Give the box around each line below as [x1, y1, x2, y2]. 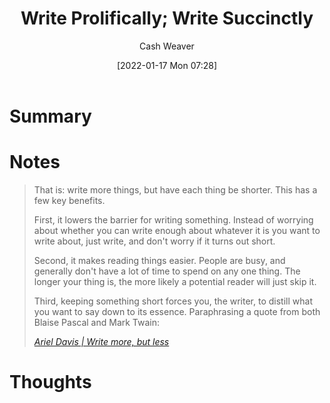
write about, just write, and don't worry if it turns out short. [33, 235, 276, 247]
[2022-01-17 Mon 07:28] [116, 59, 218, 71]
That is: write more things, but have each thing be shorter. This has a [33, 183, 318, 196]
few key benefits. [33, 194, 106, 206]
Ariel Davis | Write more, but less [33, 335, 170, 347]
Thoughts [9, 371, 92, 394]
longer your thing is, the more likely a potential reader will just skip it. [33, 275, 317, 287]
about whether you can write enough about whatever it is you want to [33, 224, 321, 236]
